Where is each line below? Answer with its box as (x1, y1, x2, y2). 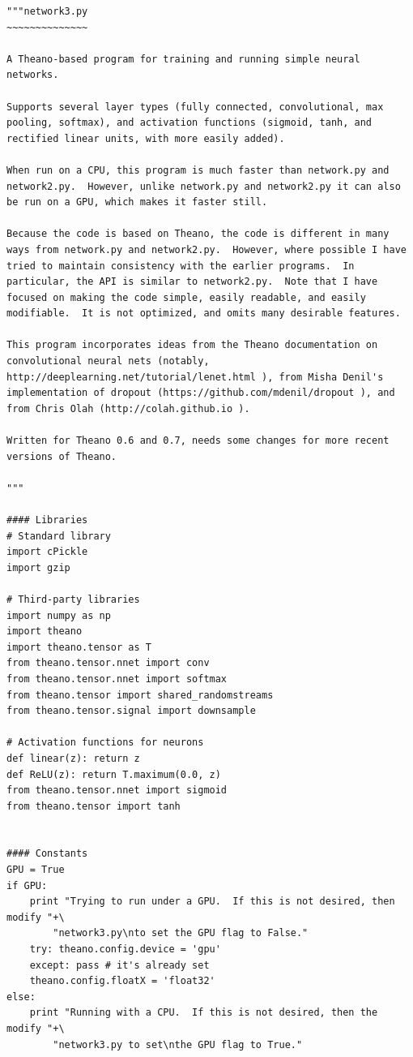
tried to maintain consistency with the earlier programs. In (6, 260, 355, 272)
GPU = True (6, 864, 65, 876)
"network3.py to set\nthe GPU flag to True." (53, 1038, 303, 1051)
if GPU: (6, 879, 48, 892)
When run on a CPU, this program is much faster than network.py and (6, 164, 390, 176)
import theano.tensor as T (6, 641, 151, 653)
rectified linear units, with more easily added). (6, 132, 285, 144)
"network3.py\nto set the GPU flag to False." (53, 927, 309, 939)
